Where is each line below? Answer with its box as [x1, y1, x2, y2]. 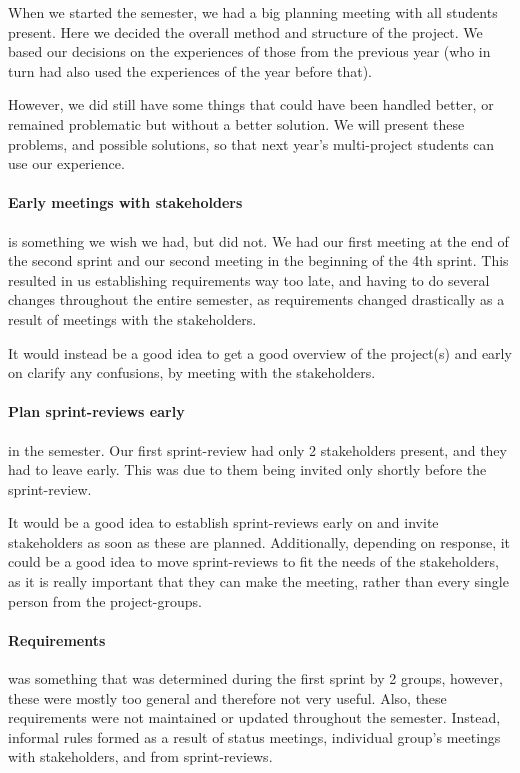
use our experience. [8, 153, 125, 174]
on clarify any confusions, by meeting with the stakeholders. [8, 362, 376, 383]
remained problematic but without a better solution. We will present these [8, 113, 465, 134]
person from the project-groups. [8, 590, 202, 611]
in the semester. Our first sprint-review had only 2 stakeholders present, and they [8, 439, 507, 460]
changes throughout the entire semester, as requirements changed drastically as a [8, 289, 505, 310]
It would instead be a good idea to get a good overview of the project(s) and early [8, 342, 512, 363]
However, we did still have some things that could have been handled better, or [8, 94, 494, 115]
